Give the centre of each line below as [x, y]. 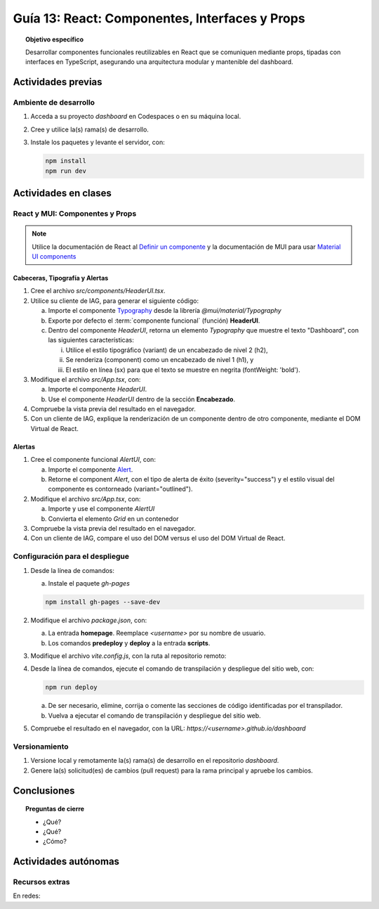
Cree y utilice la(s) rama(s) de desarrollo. [89, 129]
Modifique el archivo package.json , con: [89, 620]
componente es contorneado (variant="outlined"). [120, 489]
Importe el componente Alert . [91, 469]
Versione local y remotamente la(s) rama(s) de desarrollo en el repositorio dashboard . [155, 761]
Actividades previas [58, 82]
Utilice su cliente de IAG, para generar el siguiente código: [115, 301]
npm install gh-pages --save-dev [103, 602]
